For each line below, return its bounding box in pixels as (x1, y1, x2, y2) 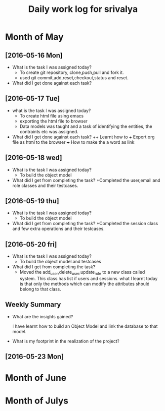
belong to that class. (19, 286, 61, 292)
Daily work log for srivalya (28, 3, 138, 15)
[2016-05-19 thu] (5, 197, 59, 205)
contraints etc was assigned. (19, 128, 79, 134)
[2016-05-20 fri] (5, 240, 57, 248)
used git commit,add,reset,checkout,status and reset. (19, 75, 128, 80)
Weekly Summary (5, 300, 61, 309)
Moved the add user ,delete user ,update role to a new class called (19, 269, 145, 276)
